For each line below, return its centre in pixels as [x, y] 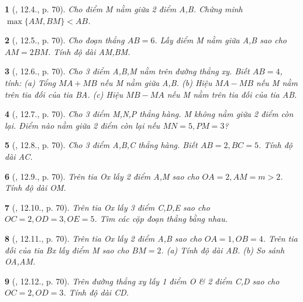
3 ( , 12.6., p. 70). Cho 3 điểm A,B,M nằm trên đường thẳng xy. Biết [127, 71]
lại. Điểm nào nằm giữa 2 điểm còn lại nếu [82, 125]
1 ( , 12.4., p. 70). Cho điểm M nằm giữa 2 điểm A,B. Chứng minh [124, 9]
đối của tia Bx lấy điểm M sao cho [67, 250]
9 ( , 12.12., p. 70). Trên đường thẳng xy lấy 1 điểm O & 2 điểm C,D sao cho [142, 281]
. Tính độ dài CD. [96, 292]
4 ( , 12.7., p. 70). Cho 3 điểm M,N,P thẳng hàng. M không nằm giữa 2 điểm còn [149, 114]
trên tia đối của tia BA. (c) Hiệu [64, 94]
